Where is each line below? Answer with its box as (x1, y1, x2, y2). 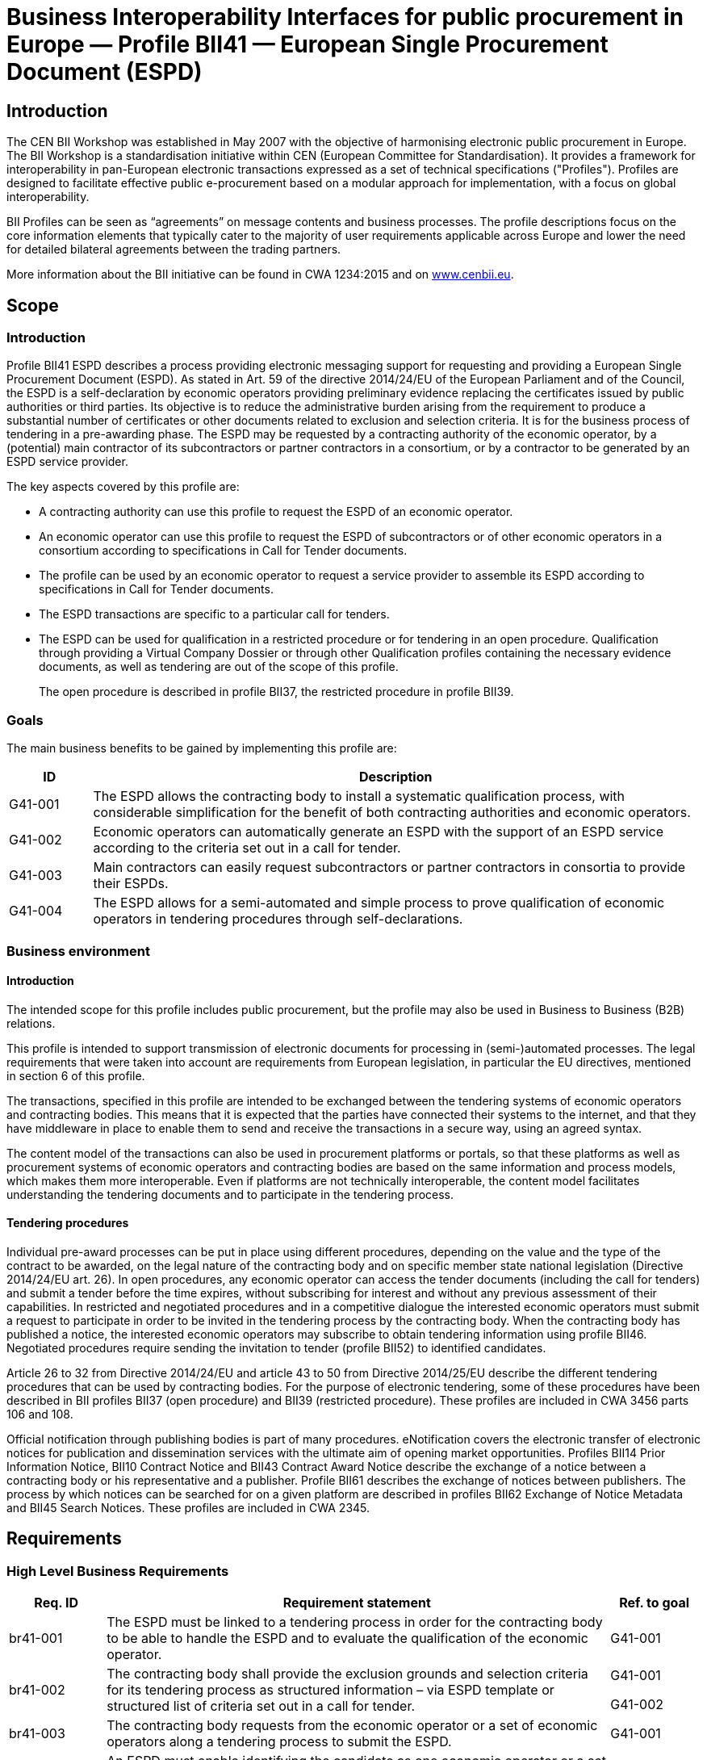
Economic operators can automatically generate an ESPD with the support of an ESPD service (93, 823, 664, 840)
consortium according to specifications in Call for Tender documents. (39, 543, 408, 558)
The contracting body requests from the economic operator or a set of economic (107, 1717, 598, 1734)
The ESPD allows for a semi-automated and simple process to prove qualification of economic (93, 895, 665, 911)
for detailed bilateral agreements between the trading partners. (6, 242, 341, 257)
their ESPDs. (93, 875, 169, 892)
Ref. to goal (619, 1594, 690, 1611)
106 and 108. (6, 1406, 73, 1421)
